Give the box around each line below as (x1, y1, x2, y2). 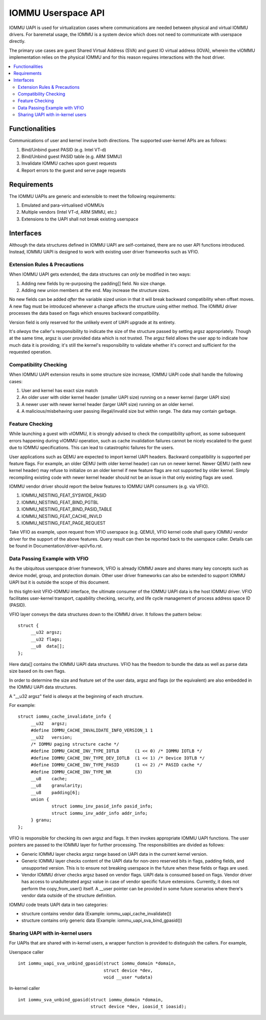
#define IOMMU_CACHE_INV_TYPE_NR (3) (31, 769, 143, 774)
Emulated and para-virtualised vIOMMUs (21, 202, 104, 208)
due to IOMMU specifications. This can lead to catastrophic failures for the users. (9, 444, 174, 451)
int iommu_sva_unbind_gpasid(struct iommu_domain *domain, (18, 997, 164, 1002)
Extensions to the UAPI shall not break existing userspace (21, 216, 139, 222)
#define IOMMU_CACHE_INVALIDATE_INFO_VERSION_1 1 (31, 728, 153, 733)
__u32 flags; (31, 636, 63, 642)
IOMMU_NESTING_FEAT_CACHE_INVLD (21, 513, 102, 519)
